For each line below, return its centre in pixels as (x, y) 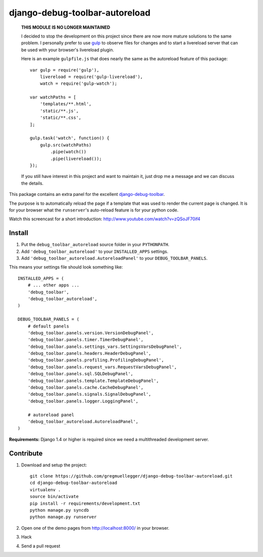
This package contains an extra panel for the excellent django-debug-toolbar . (87, 194)
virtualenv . (45, 490)
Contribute (26, 453)
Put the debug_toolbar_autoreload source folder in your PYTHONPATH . (95, 245)
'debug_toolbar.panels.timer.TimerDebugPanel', (85, 340)
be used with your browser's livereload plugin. (68, 50)
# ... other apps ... (54, 285)
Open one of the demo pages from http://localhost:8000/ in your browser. (95, 528)
